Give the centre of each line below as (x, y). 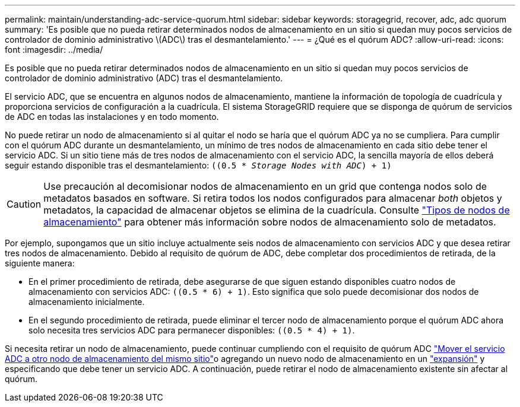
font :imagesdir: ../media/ (54, 50)
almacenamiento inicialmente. (87, 302)
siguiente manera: (40, 263)
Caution (24, 204)
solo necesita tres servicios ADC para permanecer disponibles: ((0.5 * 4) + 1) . (192, 330)
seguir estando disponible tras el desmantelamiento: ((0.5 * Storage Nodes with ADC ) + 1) (198, 165)
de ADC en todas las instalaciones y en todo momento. (112, 117)
